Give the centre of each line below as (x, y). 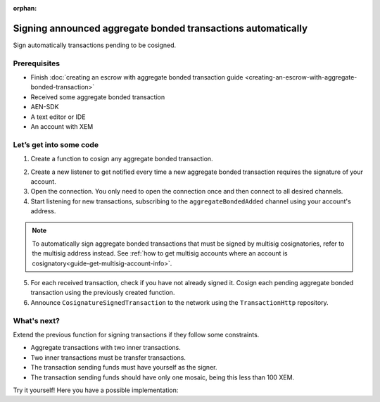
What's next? (36, 320)
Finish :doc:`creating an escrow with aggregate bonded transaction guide (137, 77)
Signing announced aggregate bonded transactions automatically (160, 28)
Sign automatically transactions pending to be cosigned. (95, 45)
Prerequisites (36, 63)
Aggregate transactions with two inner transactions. (106, 348)
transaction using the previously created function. (103, 293)
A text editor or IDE (58, 117)
